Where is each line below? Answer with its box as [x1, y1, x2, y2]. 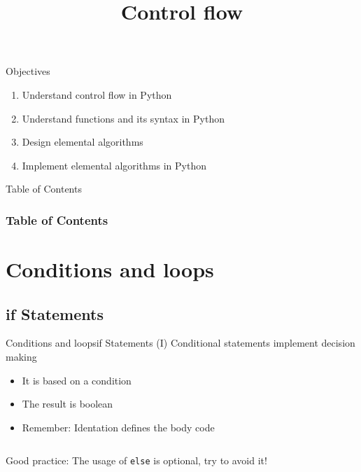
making [6, 349, 37, 363]
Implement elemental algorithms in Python [22, 158, 206, 172]
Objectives [6, 64, 50, 78]
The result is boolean [22, 396, 113, 411]
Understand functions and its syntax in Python [22, 111, 225, 125]
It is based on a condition [22, 373, 132, 387]
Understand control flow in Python [22, 87, 172, 102]
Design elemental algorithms [22, 134, 143, 149]
